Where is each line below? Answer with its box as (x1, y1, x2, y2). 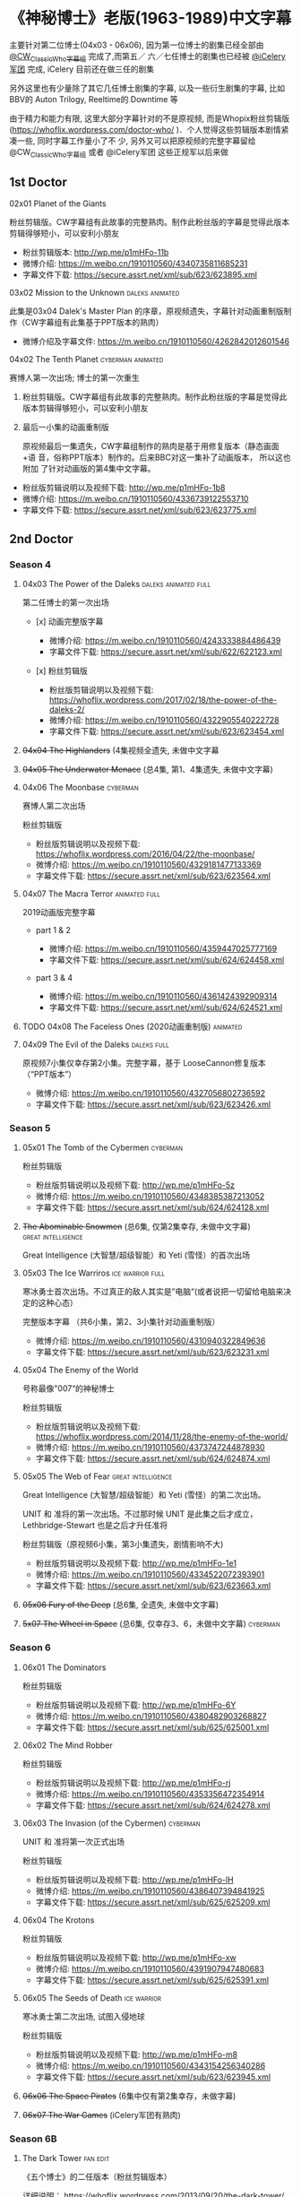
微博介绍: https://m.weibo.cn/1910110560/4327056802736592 (35, 1088, 266, 1099)
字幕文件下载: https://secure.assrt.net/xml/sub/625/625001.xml (35, 1722, 270, 1733)
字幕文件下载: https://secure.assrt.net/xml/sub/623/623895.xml (21, 270, 258, 281)
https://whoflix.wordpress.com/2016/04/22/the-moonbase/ (35, 849, 255, 860)
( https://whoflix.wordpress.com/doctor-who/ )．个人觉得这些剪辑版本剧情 (9, 124, 282, 134)
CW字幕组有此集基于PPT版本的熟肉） (24, 317, 164, 328)
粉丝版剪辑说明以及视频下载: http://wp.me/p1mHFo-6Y (35, 1700, 236, 1710)
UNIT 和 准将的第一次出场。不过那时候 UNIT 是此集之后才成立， (21, 1509, 258, 1519)
